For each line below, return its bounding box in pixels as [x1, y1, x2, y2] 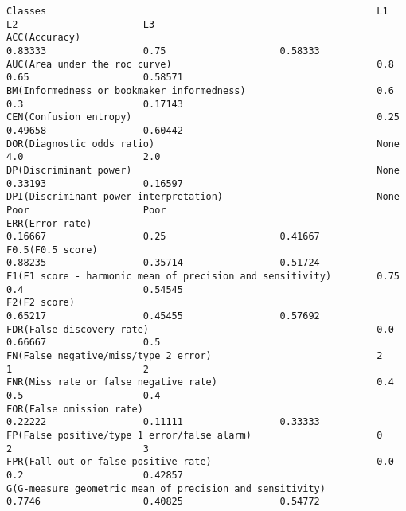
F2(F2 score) [6, 297, 75, 309]
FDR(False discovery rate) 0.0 [6, 323, 394, 335]
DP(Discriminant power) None [6, 164, 400, 176]
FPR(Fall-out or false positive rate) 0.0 [6, 456, 394, 468]
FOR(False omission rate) [6, 403, 143, 415]
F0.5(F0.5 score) [6, 244, 98, 255]
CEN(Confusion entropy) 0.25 [6, 111, 400, 123]
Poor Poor [6, 204, 166, 216]
